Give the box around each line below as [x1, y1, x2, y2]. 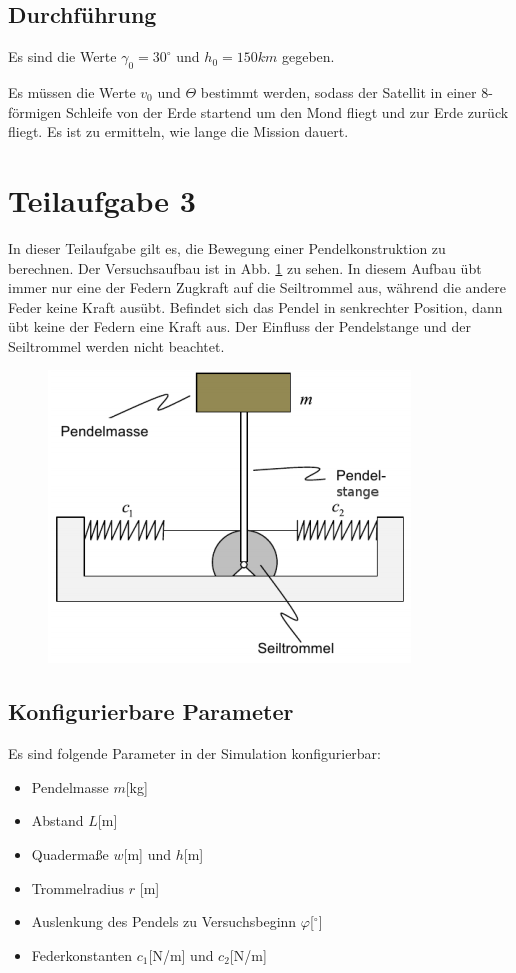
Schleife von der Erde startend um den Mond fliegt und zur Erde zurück [65, 101, 509, 122]
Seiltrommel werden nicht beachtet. [8, 335, 225, 356]
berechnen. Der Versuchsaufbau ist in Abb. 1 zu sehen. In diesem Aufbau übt [8, 257, 482, 278]
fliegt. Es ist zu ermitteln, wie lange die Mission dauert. [8, 121, 349, 142]
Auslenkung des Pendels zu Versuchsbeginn [31, 911, 297, 932]
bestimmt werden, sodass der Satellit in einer [200, 82, 477, 102]
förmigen [8, 101, 62, 122]
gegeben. [281, 46, 335, 67]
